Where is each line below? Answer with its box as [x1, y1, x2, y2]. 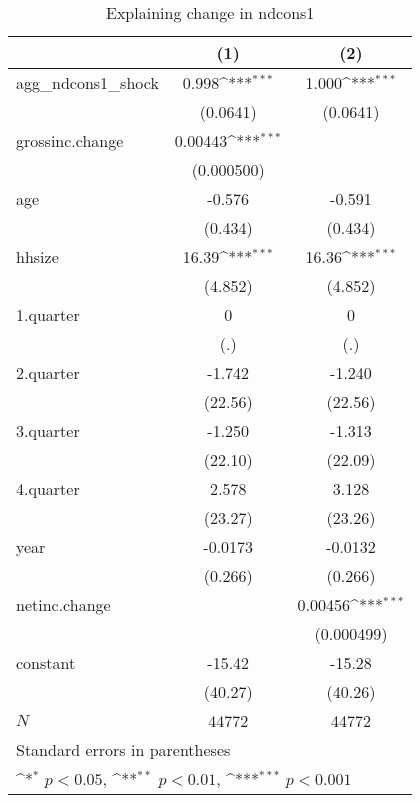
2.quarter [16, 361, 80, 384]
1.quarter [16, 303, 80, 326]
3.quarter [16, 419, 80, 442]
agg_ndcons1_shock [16, 71, 159, 94]
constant [16, 651, 76, 674]
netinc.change [16, 593, 111, 616]
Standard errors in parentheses [16, 738, 231, 761]
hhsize [16, 245, 59, 268]
